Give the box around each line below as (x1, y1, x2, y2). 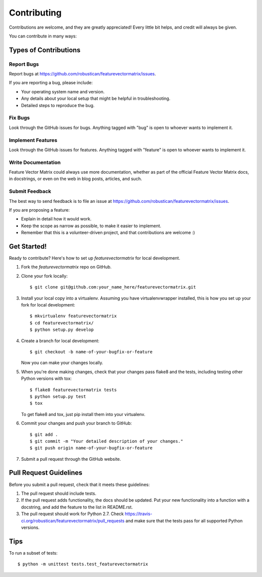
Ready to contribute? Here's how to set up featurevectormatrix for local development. (9, 255, 180, 261)
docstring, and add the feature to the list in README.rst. (21, 504, 133, 510)
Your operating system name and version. (21, 89, 105, 94)
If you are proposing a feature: (9, 207, 70, 213)
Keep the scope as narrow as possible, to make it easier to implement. (21, 223, 162, 229)
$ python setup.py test (30, 394, 86, 399)
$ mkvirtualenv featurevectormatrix (30, 313, 117, 319)
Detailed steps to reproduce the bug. (21, 102, 95, 108)
